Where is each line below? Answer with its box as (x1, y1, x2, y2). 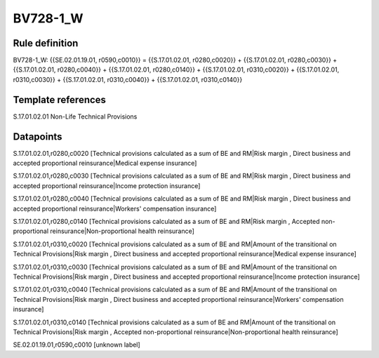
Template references (13, 93, 107, 105)
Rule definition (13, 37, 79, 49)
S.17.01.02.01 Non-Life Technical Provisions (13, 112, 138, 121)
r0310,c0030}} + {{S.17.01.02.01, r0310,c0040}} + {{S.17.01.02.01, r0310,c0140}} (13, 75, 243, 84)
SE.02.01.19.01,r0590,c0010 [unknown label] (13, 340, 140, 349)
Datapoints (13, 131, 62, 142)
